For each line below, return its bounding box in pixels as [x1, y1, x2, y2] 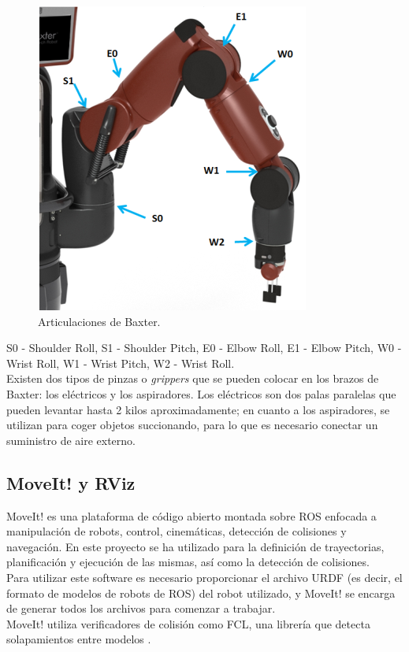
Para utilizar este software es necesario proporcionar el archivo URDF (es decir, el [6, 569, 403, 585]
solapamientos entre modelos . [6, 631, 151, 647]
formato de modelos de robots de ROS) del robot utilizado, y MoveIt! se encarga [6, 584, 396, 601]
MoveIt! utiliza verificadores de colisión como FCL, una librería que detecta [6, 615, 370, 632]
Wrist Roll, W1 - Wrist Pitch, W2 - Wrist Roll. [6, 354, 235, 371]
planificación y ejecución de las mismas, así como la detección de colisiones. [6, 554, 370, 570]
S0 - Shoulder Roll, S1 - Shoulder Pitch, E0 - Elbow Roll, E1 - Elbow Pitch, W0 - [6, 339, 402, 356]
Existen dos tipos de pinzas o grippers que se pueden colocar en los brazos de [6, 370, 379, 387]
